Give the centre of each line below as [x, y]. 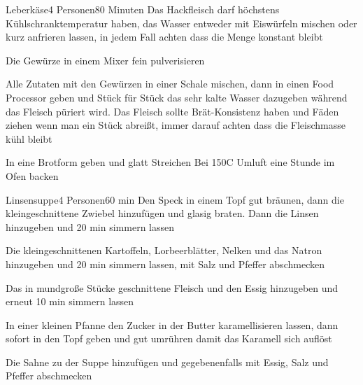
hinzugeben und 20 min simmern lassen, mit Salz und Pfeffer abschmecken [165, 264]
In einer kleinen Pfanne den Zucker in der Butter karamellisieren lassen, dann [172, 324]
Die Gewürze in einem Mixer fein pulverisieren [105, 60]
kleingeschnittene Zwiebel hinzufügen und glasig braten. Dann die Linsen [162, 213]
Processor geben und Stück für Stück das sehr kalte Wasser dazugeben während [177, 97]
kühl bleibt [29, 138]
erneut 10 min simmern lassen [70, 301]
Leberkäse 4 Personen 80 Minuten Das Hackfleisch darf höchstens [143, 9]
